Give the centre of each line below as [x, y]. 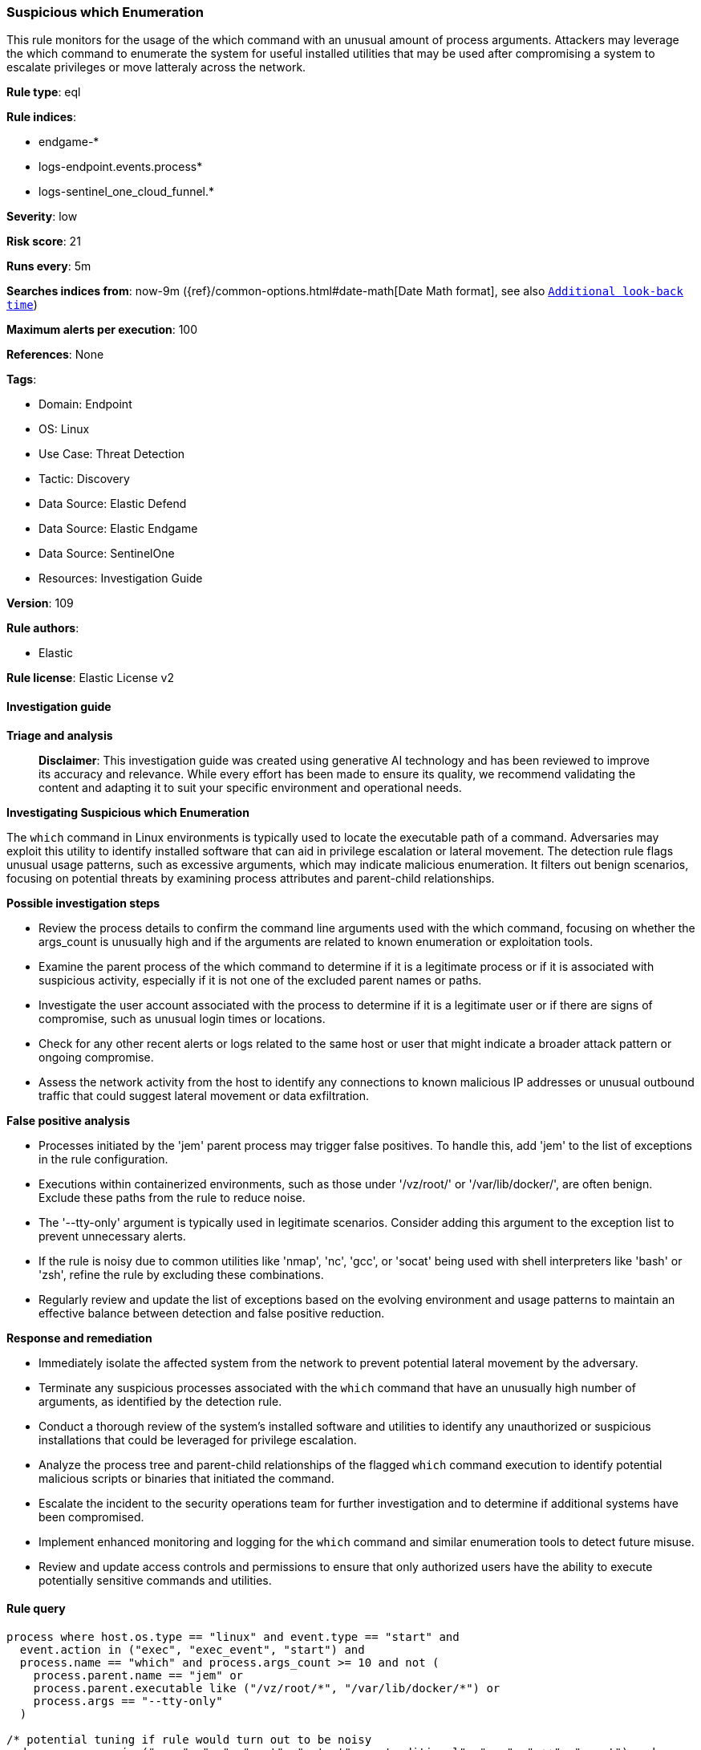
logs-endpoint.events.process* [121, 167]
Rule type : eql [44, 92]
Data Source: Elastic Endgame [118, 529]
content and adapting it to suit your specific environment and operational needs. [250, 787]
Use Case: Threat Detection [112, 454]
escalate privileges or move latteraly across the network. [156, 67]
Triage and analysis [60, 735]
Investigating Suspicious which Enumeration [128, 812]
